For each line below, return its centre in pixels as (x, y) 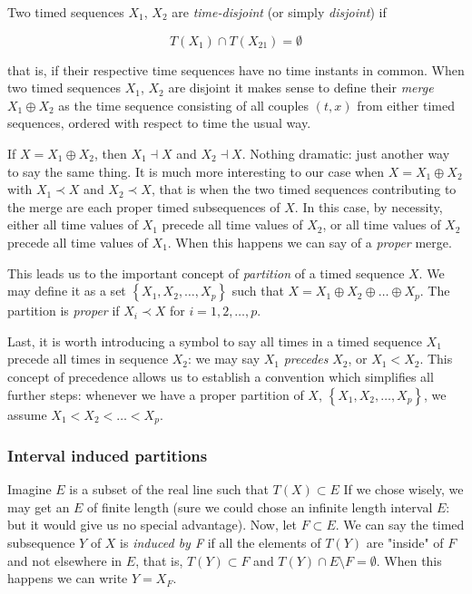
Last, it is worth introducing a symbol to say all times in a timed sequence (215, 341)
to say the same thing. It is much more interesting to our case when (196, 171)
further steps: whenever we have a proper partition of (156, 394)
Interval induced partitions (108, 455)
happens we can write (68, 578)
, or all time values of (382, 224)
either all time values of (73, 224)
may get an (39, 506)
